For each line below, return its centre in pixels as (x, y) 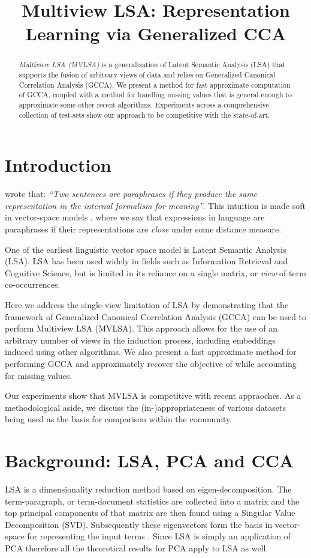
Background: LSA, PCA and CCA (150, 460)
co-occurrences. (33, 284)
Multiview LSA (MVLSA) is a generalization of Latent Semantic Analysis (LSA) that (152, 65)
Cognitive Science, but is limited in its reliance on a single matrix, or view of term (155, 272)
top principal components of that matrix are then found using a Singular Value (150, 513)
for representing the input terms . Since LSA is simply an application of (159, 536)
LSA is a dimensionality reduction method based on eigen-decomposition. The (148, 489)
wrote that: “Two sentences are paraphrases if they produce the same (131, 194)
